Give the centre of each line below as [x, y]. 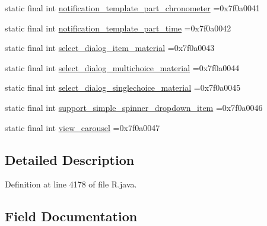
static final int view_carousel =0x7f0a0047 [82, 127]
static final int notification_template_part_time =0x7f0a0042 [118, 28]
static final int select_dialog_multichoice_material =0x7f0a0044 [122, 67]
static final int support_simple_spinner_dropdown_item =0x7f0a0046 [134, 107]
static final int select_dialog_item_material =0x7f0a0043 [110, 48]
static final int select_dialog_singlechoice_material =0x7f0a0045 [123, 87]
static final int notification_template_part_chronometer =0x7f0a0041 [132, 8]
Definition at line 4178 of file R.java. [71, 184]
